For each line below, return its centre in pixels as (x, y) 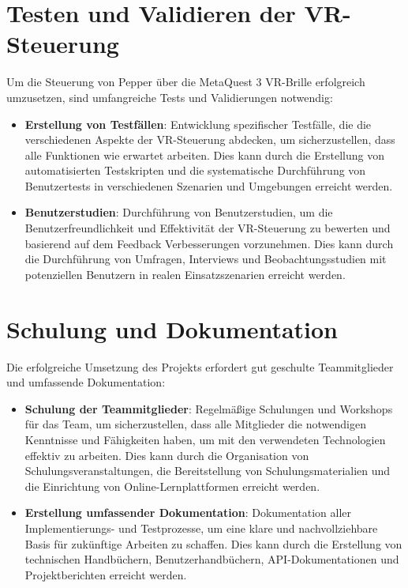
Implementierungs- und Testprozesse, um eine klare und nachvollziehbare (201, 528)
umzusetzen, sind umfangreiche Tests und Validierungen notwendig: (170, 97)
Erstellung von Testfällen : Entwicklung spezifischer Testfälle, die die (198, 124)
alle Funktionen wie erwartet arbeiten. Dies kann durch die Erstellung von (204, 155)
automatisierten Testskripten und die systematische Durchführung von (195, 170)
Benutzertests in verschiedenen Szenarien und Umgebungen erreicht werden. (209, 185)
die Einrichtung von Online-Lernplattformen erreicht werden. (172, 486)
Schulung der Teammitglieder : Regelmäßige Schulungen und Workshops (209, 408)
